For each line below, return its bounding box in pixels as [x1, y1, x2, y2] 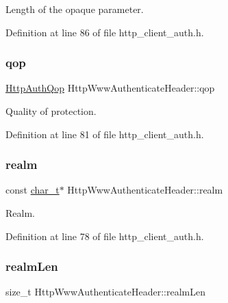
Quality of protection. [5, 104, 97, 118]
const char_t [5, 183, 60, 197]
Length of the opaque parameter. [5, 2, 144, 16]
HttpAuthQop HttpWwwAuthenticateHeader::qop [5, 81, 215, 95]
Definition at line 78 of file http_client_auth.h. [5, 228, 204, 243]
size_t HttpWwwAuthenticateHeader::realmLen [5, 285, 206, 299]
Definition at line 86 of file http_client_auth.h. [5, 25, 204, 39]
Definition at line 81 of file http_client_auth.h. [5, 127, 204, 141]
